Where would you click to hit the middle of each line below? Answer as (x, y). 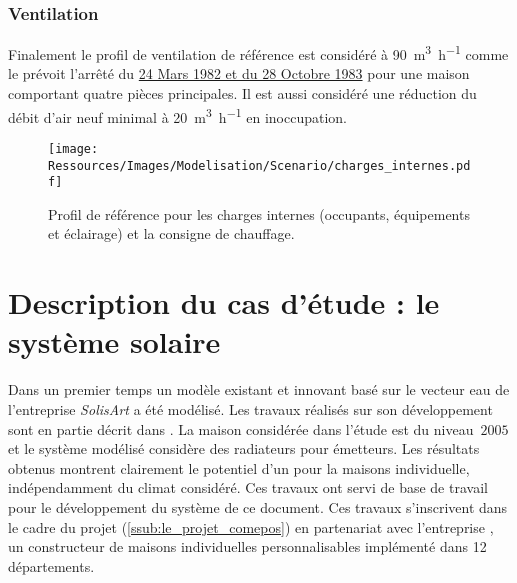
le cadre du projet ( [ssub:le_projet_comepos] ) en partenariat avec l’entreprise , (251, 526)
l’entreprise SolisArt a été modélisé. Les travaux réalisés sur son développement (250, 408)
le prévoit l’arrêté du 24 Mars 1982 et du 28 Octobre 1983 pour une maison (239, 73)
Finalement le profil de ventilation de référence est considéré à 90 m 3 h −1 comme (258, 52)
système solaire (114, 341)
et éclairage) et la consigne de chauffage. (171, 233)
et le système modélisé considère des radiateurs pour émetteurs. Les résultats (244, 448)
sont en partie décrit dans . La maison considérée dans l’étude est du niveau (241, 428)
